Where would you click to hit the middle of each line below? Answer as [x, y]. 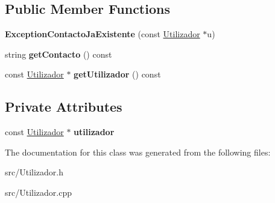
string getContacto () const [58, 54]
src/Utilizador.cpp [39, 192]
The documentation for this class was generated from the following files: [138, 152]
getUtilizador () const [117, 74]
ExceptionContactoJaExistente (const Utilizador [103, 34]
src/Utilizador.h [34, 172]
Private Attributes [64, 107]
